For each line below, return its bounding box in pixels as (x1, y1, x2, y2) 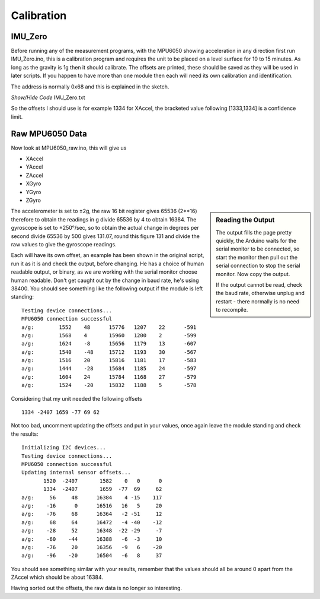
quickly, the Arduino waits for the (216, 237, 296, 245)
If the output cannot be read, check (216, 281, 302, 289)
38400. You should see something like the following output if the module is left (11, 285, 203, 292)
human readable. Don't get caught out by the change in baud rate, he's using (11, 277, 199, 284)
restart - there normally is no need (216, 297, 300, 305)
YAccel (25, 163, 43, 170)
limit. (11, 113, 23, 120)
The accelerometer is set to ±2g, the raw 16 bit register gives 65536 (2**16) (11, 208, 198, 215)
